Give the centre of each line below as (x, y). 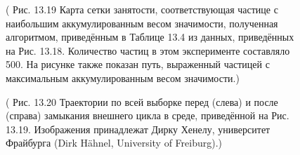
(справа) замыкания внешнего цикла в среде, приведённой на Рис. (148, 115)
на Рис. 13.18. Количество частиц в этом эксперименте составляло (148, 50)
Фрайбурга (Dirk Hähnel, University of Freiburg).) (114, 143)
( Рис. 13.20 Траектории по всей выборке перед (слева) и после (142, 101)
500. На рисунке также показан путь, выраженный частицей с (138, 64)
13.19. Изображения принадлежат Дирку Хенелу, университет (138, 129)
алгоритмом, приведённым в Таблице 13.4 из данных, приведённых (150, 37)
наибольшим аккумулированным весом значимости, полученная (142, 23)
